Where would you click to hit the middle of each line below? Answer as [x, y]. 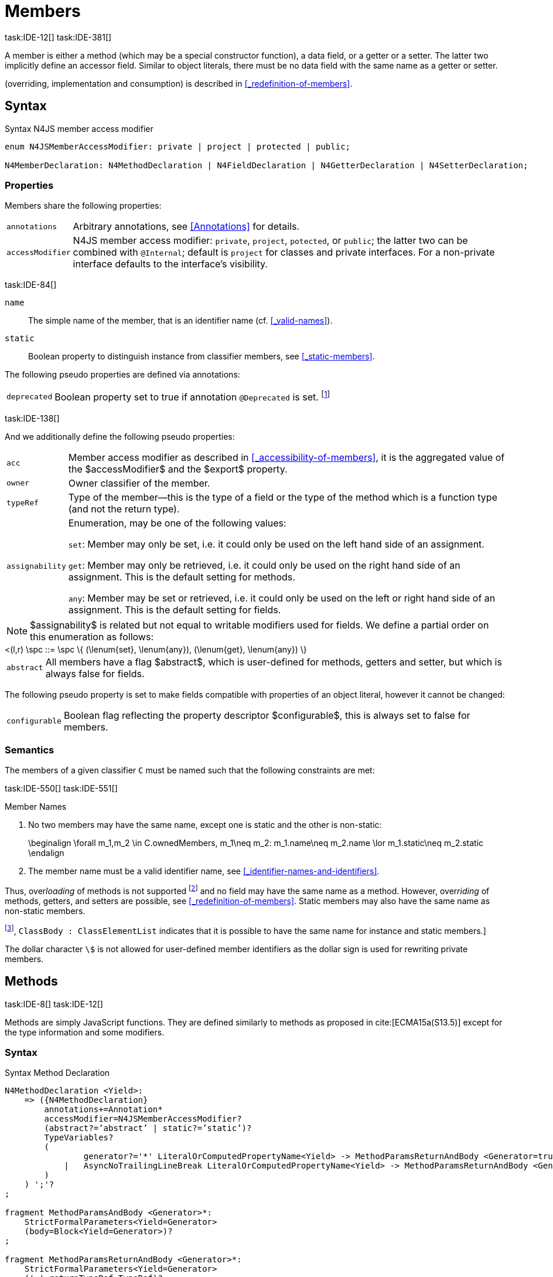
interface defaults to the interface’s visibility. [170, 264]
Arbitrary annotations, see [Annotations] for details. [186, 227]
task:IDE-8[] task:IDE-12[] [54, 1004]
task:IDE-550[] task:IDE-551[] [61, 789]
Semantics [30, 750]
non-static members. [45, 911]
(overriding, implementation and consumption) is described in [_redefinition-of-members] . [179, 83]
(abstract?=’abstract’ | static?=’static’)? [148, 1128]
